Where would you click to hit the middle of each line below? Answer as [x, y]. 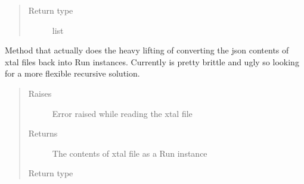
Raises [40, 93]
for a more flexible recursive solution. [72, 73]
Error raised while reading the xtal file [122, 113]
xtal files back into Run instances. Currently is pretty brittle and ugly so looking [152, 61]
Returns [43, 133]
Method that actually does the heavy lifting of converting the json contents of [147, 50]
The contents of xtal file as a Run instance [130, 153]
